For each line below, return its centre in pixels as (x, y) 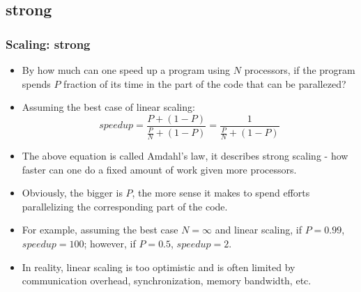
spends (36, 83)
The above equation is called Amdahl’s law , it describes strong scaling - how (185, 156)
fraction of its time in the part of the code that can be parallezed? (205, 83)
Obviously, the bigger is (72, 193)
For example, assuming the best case (100, 230)
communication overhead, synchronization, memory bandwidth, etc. (167, 281)
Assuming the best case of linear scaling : (108, 107)
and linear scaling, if (258, 230)
